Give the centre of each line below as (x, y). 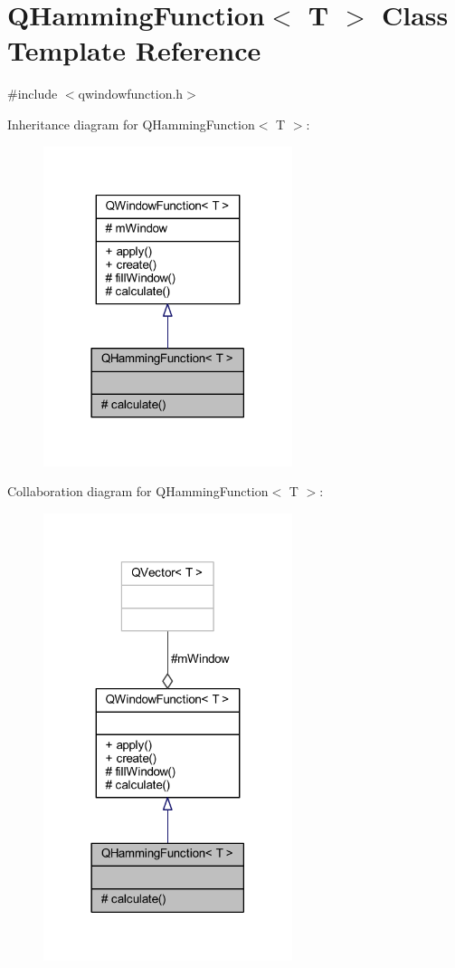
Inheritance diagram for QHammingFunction (131, 124)
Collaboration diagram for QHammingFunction (138, 491)
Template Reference (134, 50)
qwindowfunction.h (131, 94)
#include (33, 94)
